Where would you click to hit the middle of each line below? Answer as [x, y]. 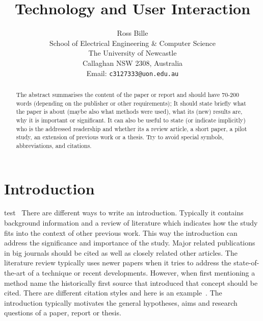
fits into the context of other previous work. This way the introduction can [121, 232]
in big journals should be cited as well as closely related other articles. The [121, 252]
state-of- [246, 263]
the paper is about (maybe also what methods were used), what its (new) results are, [129, 112]
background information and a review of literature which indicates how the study [131, 223]
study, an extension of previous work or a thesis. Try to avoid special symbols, [120, 137]
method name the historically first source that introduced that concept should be [131, 282]
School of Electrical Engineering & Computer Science [133, 43]
